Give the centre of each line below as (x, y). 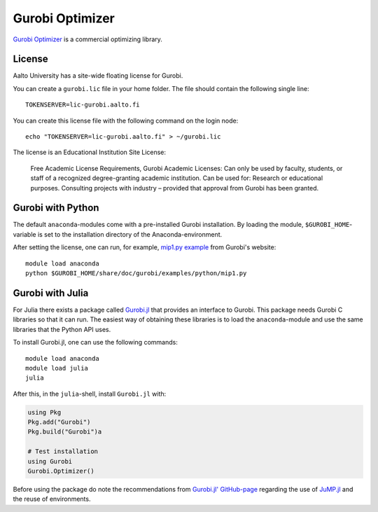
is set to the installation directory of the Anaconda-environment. (130, 234)
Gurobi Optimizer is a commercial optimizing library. (87, 39)
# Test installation (63, 451)
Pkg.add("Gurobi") (59, 422)
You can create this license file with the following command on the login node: (126, 120)
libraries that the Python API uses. (62, 329)
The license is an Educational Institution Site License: (90, 152)
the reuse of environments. (52, 499)
